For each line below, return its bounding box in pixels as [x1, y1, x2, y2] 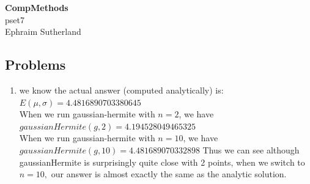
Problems [5, 55, 66, 74]
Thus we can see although [202, 143, 300, 156]
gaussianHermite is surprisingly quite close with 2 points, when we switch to [19, 155, 305, 168]
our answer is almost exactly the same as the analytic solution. [51, 167, 287, 180]
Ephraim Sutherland [5, 25, 81, 38]
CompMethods [5, 1, 68, 13]
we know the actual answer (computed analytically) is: [19, 83, 224, 96]
